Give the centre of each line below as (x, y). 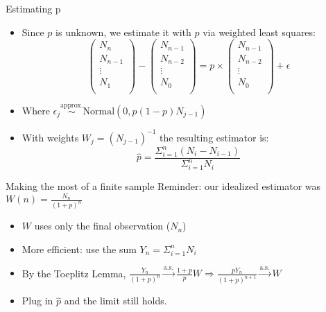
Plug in (37, 301)
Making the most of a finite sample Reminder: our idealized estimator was (163, 186)
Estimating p (33, 8)
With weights (50, 137)
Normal (99, 112)
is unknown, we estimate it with (123, 32)
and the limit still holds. (115, 301)
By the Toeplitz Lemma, (74, 273)
